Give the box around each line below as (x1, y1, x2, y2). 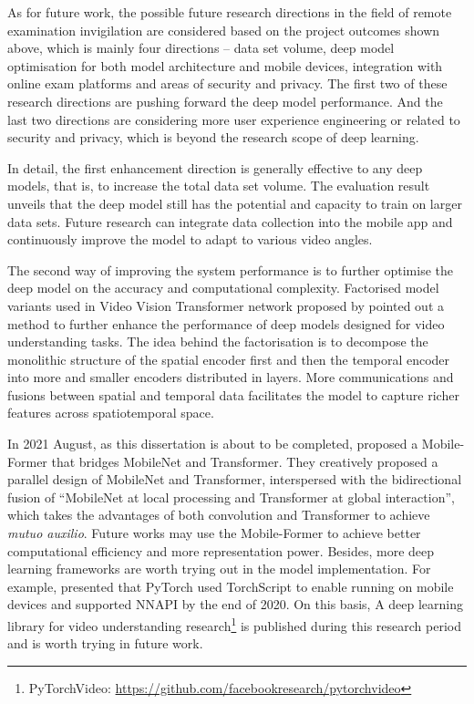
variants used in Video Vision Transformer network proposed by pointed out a (7, 295, 444, 315)
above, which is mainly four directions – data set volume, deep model (7, 38, 395, 57)
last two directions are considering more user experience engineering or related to (7, 109, 460, 129)
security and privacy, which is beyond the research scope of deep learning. (7, 128, 419, 147)
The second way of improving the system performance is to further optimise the (7, 260, 453, 279)
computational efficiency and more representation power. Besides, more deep (7, 541, 435, 560)
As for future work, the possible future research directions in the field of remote (7, 3, 452, 21)
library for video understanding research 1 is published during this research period (7, 614, 461, 635)
